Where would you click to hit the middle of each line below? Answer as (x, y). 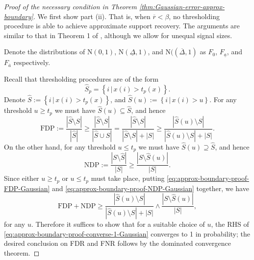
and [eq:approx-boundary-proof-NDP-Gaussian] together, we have (151, 188)
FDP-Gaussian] (27, 188)
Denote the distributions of (45, 52)
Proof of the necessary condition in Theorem (70, 6)
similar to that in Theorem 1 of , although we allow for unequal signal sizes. (118, 35)
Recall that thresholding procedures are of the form (81, 78)
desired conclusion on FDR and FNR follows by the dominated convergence (117, 243)
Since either (22, 178)
